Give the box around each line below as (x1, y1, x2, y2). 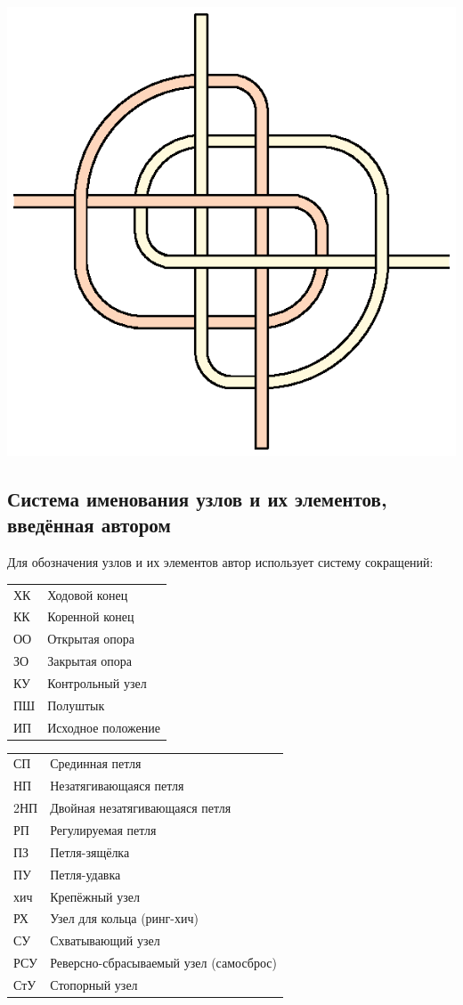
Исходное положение (47, 717, 160, 736)
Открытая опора (47, 629, 134, 648)
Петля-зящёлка (50, 842, 130, 861)
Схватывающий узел (50, 931, 160, 950)
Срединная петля (50, 754, 142, 773)
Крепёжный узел (50, 887, 140, 905)
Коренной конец (47, 607, 134, 626)
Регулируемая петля (50, 820, 157, 839)
